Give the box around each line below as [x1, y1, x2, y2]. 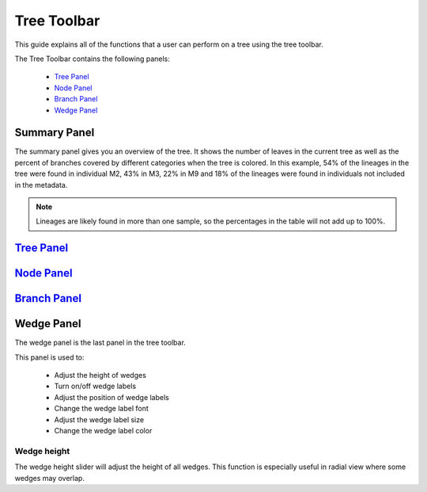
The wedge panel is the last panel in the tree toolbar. [14, 338, 186, 348]
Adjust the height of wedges [54, 371, 146, 380]
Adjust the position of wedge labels [54, 392, 169, 402]
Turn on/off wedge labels [54, 381, 137, 391]
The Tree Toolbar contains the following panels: [14, 54, 170, 63]
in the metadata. [14, 180, 68, 189]
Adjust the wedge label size [54, 414, 145, 424]
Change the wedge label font [54, 404, 149, 414]
